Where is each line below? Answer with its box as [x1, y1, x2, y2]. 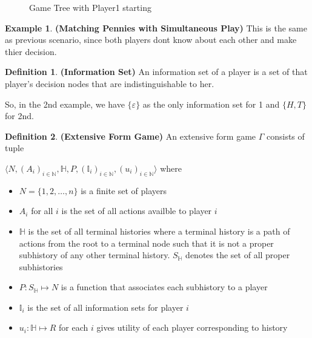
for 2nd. [5, 109, 34, 122]
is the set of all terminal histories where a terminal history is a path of [28, 224, 290, 237]
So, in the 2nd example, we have [5, 97, 125, 110]
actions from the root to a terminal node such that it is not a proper [19, 236, 274, 249]
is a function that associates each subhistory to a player [61, 281, 268, 293]
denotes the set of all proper [185, 249, 290, 261]
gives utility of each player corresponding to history [96, 321, 288, 334]
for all [31, 204, 53, 217]
